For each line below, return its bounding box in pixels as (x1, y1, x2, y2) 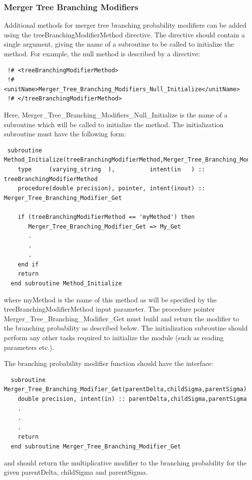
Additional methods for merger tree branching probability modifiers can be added (4, 20, 247, 30)
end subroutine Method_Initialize (11, 280, 122, 287)
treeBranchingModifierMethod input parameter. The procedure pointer (4, 304, 215, 314)
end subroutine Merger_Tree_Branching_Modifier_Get (11, 443, 181, 450)
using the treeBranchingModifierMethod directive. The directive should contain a (4, 29, 245, 39)
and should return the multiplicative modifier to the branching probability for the (4, 457, 247, 467)
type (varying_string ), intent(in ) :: (17, 166, 205, 173)
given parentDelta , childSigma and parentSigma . (4, 467, 148, 477)
